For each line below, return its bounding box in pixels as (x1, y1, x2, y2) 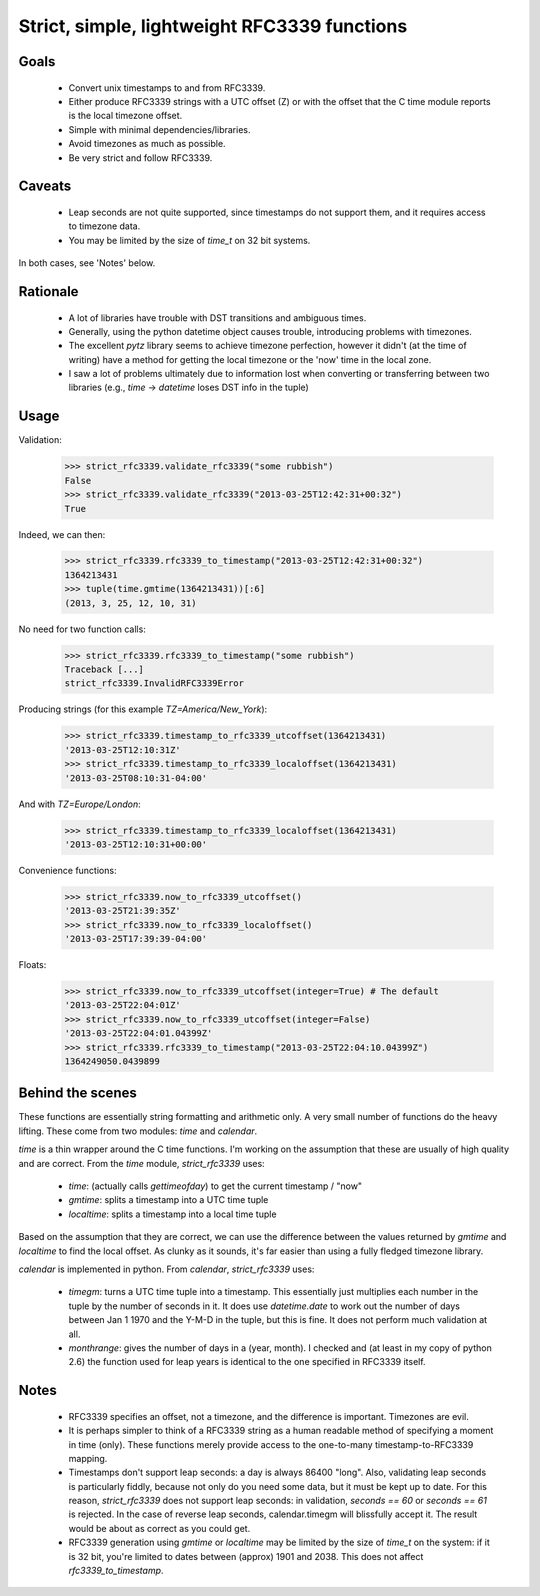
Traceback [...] (64, 664, 145, 675)
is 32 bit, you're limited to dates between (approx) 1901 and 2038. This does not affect (68, 1550, 424, 1562)
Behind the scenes (18, 1085, 137, 1102)
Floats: (18, 959, 47, 971)
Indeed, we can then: (18, 528, 106, 540)
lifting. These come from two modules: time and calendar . (18, 1125, 258, 1137)
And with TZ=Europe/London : (18, 798, 141, 810)
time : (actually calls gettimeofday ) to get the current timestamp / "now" (68, 1180, 363, 1192)
